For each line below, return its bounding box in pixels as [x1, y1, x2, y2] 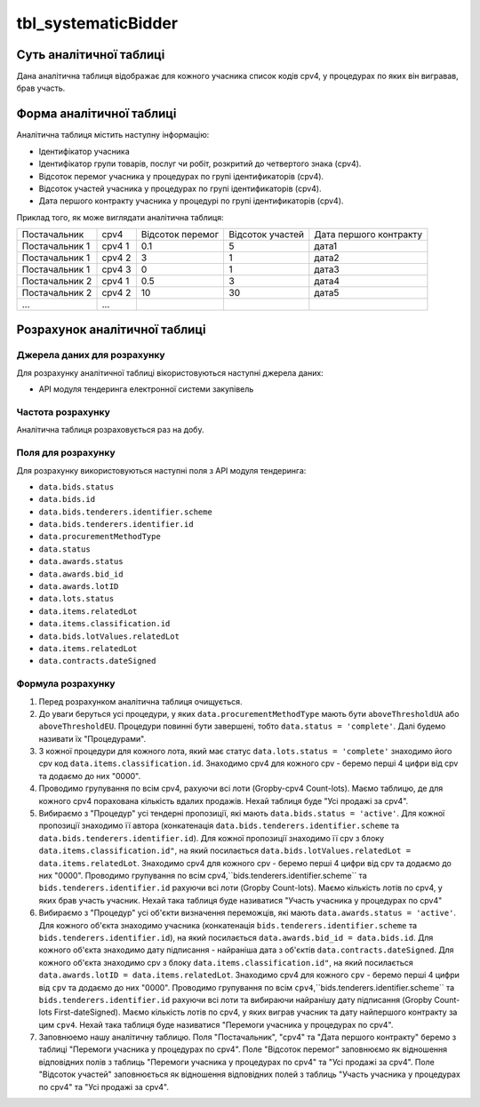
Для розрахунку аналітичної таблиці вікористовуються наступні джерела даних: [16, 367, 324, 378]
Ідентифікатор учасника [38, 146, 130, 156]
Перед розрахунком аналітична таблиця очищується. [38, 696, 244, 706]
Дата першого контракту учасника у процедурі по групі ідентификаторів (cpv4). [38, 195, 344, 206]
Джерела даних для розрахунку [16, 349, 165, 362]
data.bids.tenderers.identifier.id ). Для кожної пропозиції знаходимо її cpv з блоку [38, 832, 385, 843]
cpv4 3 [101, 263, 132, 275]
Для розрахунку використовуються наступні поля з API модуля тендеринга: [16, 465, 307, 475]
